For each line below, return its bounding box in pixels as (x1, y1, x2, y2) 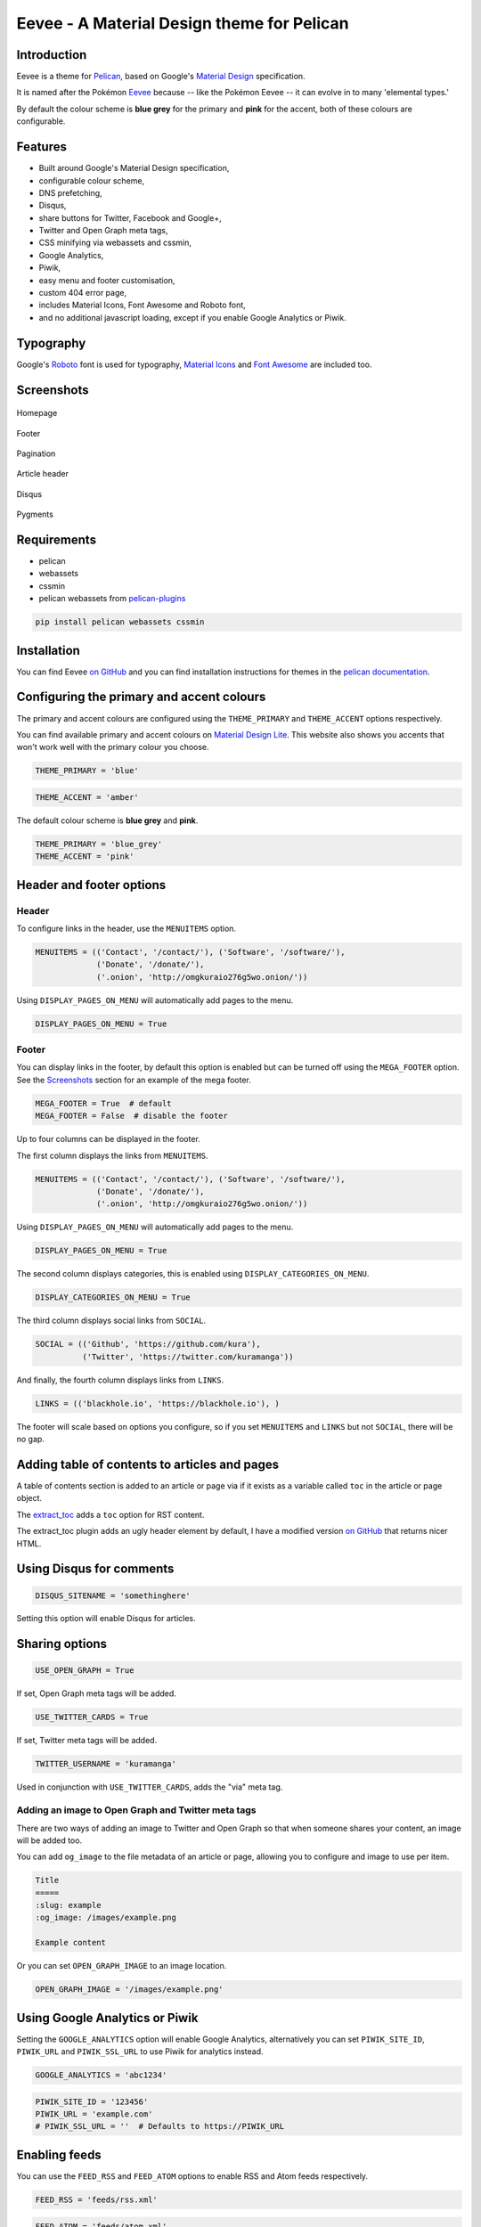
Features (16, 139, 67, 155)
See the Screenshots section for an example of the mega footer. (16, 1074, 251, 1085)
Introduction (16, 47, 87, 62)
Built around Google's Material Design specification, (38, 163, 230, 174)
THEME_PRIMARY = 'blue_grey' (35, 838, 163, 849)
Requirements (16, 532, 97, 547)
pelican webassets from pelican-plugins (38, 593, 186, 604)
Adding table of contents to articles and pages (16, 1456, 280, 1472)
